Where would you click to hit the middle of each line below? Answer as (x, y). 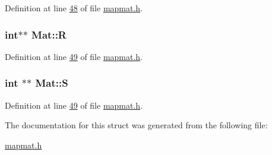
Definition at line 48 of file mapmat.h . (74, 8)
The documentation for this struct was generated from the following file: (136, 125)
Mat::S (52, 83)
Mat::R (49, 34)
